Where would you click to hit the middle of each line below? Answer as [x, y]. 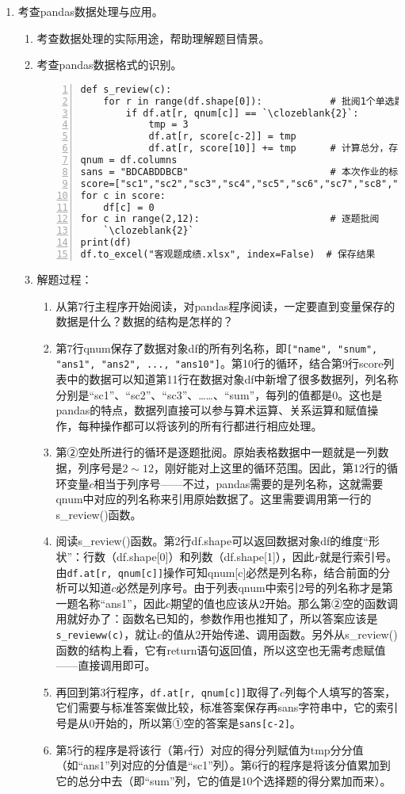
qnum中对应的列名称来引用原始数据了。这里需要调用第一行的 [214, 499]
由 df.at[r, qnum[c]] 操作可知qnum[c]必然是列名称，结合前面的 [218, 572]
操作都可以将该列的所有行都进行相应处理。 [211, 425]
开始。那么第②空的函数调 [331, 603]
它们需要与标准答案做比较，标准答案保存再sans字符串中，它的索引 [227, 707]
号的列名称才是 [343, 588]
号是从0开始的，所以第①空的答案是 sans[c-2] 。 [178, 723]
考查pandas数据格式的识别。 [109, 65]
